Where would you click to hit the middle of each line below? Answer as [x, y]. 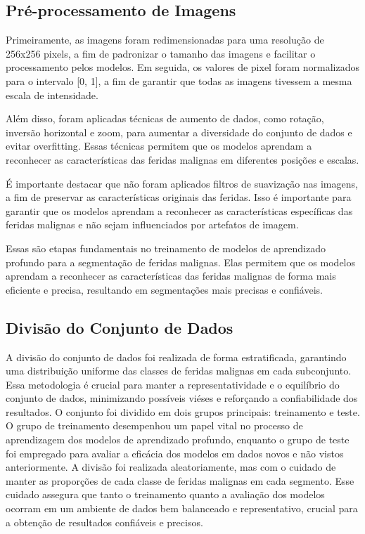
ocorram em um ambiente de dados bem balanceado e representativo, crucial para [182, 508]
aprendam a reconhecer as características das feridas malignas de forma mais [171, 276]
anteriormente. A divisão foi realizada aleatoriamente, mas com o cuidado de [171, 467]
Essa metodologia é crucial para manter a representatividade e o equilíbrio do [173, 384]
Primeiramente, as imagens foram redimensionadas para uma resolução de [165, 40]
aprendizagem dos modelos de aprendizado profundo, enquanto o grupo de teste [178, 439]
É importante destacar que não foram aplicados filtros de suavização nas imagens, [182, 183]
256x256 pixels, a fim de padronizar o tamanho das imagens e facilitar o [161, 53]
